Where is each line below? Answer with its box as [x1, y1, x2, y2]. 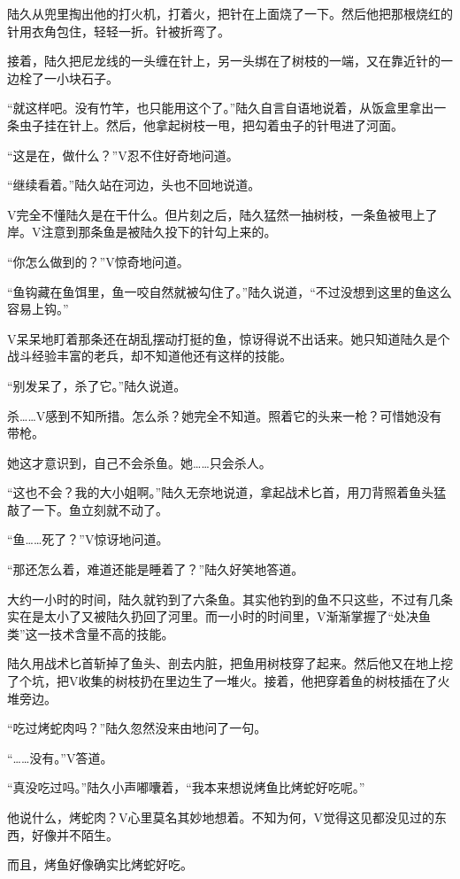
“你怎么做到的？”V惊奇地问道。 [7, 252, 189, 270]
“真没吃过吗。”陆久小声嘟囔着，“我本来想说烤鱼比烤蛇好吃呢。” [7, 778, 365, 797]
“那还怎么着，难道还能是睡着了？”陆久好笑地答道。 [7, 560, 304, 579]
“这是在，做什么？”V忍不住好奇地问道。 [7, 145, 239, 164]
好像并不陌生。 [31, 825, 119, 844]
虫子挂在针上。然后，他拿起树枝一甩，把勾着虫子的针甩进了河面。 [19, 115, 403, 134]
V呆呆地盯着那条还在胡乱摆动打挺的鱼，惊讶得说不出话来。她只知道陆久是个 [7, 329, 450, 347]
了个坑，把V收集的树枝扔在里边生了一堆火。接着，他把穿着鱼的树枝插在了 [7, 672, 438, 690]
